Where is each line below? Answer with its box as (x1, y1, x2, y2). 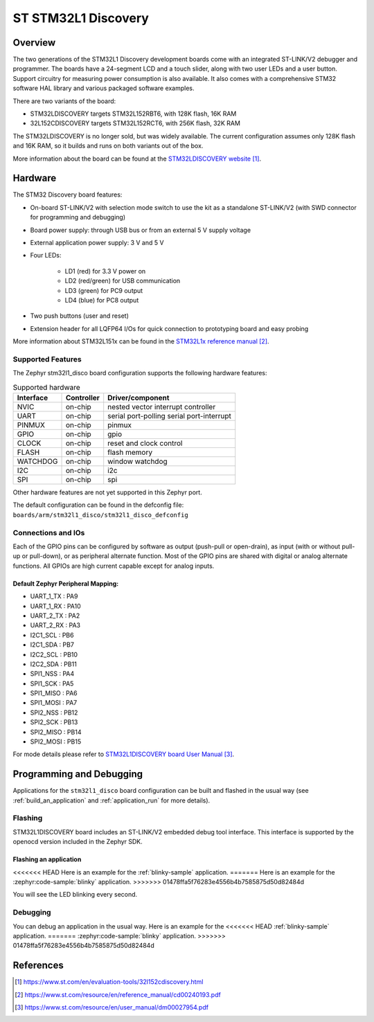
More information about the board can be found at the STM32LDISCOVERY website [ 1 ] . (12, 154, 262, 163)
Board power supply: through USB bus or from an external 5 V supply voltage (30, 226, 251, 234)
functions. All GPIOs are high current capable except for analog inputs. (12, 562, 215, 570)
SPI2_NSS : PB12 (30, 708, 78, 717)
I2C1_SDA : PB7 (30, 640, 74, 649)
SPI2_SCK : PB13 (30, 718, 78, 726)
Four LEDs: (30, 251, 62, 260)
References (12, 960, 64, 971)
